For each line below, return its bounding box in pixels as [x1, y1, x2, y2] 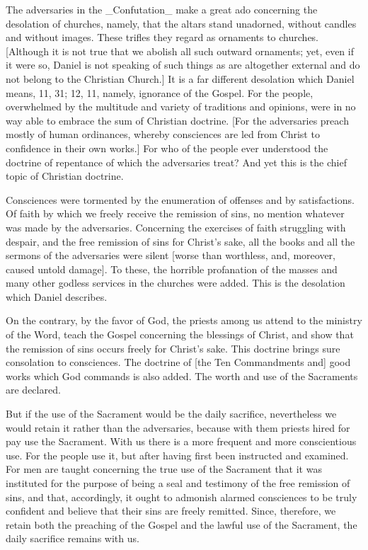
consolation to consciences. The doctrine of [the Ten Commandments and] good [6, 355, 351, 369]
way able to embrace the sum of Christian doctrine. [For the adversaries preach [6, 113, 349, 127]
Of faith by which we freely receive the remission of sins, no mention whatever [6, 206, 345, 221]
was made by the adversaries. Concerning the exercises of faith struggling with [6, 219, 346, 234]
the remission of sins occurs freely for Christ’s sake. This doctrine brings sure [6, 340, 340, 355]
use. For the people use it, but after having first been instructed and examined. [6, 447, 349, 462]
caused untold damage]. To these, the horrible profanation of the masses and [6, 261, 338, 276]
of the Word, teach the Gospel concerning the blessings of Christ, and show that [6, 327, 354, 342]
